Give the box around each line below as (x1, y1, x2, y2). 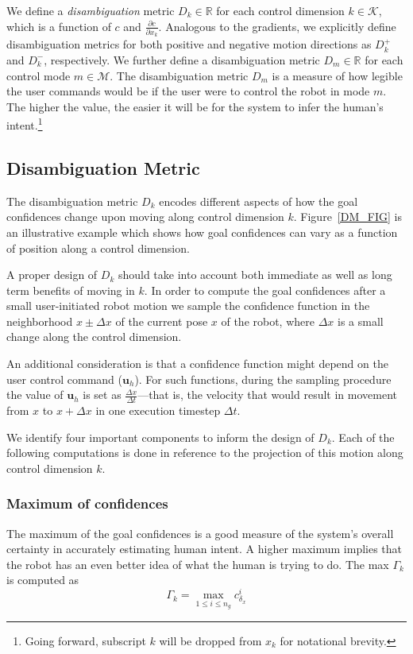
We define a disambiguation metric (6, 2, 175, 18)
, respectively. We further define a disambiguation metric (44, 51, 320, 68)
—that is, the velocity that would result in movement (137, 386, 397, 403)
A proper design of (6, 266, 98, 283)
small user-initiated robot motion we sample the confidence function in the (6, 297, 370, 314)
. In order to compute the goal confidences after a (144, 281, 386, 298)
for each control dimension (216, 2, 345, 18)
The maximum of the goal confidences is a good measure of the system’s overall (6, 524, 394, 541)
